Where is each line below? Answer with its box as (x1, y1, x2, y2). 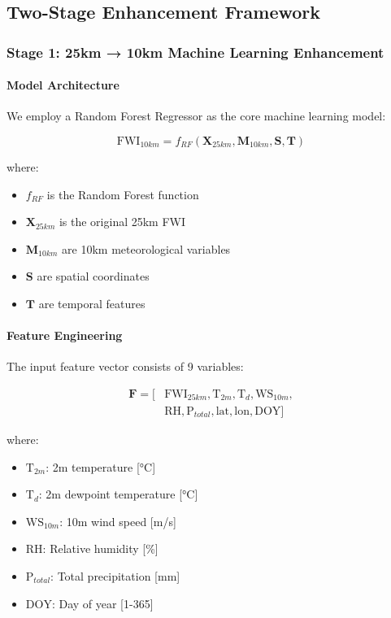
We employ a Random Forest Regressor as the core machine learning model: (7, 107, 386, 124)
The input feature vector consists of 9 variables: (7, 358, 244, 375)
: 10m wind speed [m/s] (59, 512, 176, 529)
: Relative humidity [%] (42, 540, 159, 557)
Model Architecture (7, 76, 119, 94)
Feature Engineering (7, 327, 123, 344)
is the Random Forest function (46, 185, 199, 202)
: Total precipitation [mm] (50, 568, 180, 584)
